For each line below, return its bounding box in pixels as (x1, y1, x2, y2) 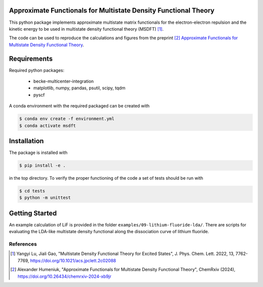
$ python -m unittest (19, 195, 71, 201)
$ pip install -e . (19, 163, 66, 169)
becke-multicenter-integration (33, 78, 94, 84)
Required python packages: (9, 67, 65, 73)
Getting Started (9, 209, 57, 217)
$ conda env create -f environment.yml (19, 116, 114, 121)
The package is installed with (9, 150, 68, 155)
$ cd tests (19, 188, 45, 194)
